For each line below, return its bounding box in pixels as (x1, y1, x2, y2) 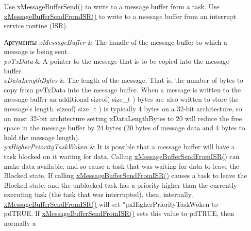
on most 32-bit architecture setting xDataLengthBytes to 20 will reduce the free (4, 113, 242, 123)
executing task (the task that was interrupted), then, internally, (4, 189, 193, 199)
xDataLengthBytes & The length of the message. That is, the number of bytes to (4, 75, 243, 85)
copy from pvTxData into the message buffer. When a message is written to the (4, 84, 241, 94)
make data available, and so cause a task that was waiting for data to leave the (4, 160, 239, 171)
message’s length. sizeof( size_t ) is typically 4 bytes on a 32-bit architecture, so (4, 103, 242, 113)
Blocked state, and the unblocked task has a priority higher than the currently (4, 179, 237, 190)
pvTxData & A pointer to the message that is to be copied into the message (4, 55, 230, 66)
